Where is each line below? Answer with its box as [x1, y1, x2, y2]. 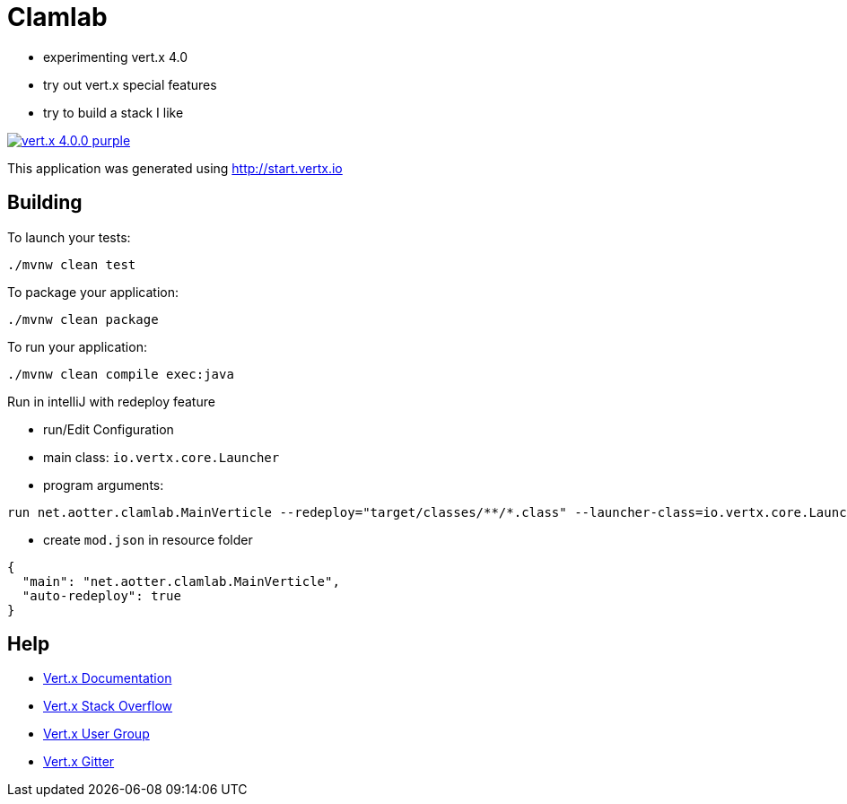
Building [7, 191, 83, 214]
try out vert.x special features [43, 76, 217, 92]
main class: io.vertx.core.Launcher [43, 449, 280, 465]
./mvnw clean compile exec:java [7, 366, 234, 381]
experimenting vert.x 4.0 [43, 48, 188, 65]
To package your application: [7, 284, 179, 300]
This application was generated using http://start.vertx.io [7, 160, 343, 176]
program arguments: [43, 476, 164, 493]
